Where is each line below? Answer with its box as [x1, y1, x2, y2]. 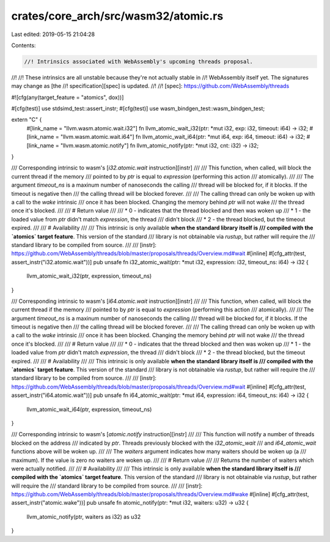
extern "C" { [11, 116, 42, 124]
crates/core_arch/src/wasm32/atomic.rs [11, 9, 224, 23]
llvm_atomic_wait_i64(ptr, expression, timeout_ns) [26, 406, 152, 413]
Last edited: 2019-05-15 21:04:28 [11, 31, 95, 38]
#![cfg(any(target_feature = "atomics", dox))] [11, 94, 124, 101]
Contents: [11, 42, 36, 49]
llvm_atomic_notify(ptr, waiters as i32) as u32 [26, 513, 141, 520]
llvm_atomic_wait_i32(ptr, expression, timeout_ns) [26, 272, 152, 280]
